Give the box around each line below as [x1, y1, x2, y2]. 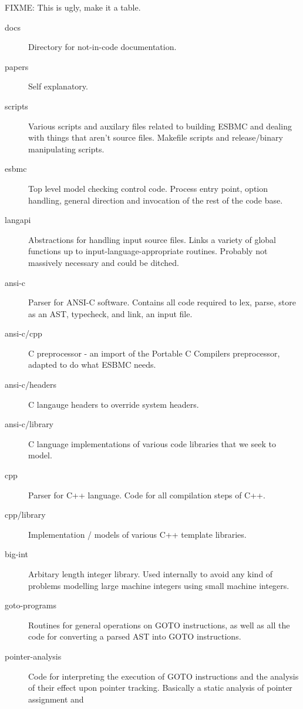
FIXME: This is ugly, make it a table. [5, 1, 141, 13]
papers [5, 60, 29, 72]
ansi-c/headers [5, 378, 57, 391]
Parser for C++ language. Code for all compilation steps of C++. [28, 488, 265, 501]
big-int [5, 548, 29, 560]
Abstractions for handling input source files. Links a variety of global [28, 233, 276, 245]
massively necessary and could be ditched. [28, 256, 179, 268]
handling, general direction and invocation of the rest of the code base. [28, 194, 283, 206]
